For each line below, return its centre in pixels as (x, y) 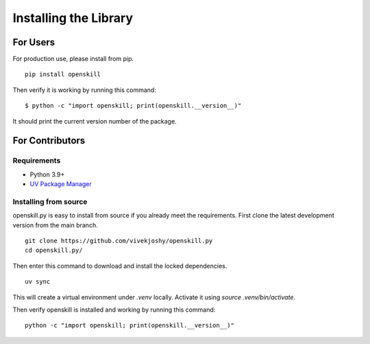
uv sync (38, 282)
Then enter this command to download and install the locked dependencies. (120, 266)
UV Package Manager (61, 184)
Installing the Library (73, 18)
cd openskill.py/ (54, 250)
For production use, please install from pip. (73, 59)
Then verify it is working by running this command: (85, 90)
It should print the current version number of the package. (95, 121)
